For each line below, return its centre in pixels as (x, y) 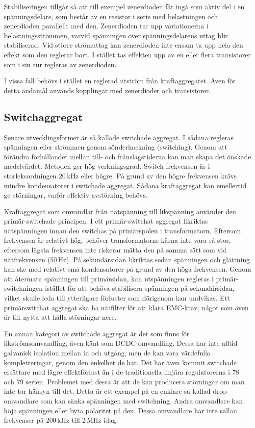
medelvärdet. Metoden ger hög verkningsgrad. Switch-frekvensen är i (107, 166)
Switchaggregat (43, 116)
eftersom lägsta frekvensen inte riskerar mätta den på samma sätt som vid (115, 250)
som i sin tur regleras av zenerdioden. (60, 64)
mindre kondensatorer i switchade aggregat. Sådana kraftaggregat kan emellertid (125, 185)
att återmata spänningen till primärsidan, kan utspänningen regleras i (109, 278)
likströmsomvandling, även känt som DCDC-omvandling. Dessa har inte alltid (121, 343)
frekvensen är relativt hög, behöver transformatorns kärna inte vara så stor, (117, 240)
